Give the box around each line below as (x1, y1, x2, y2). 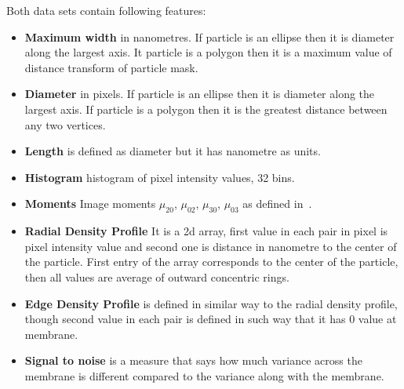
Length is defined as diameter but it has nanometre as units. (24, 143, 321, 159)
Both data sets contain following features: (6, 2, 206, 18)
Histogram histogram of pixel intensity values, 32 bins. (24, 169, 295, 185)
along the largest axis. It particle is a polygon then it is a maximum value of (24, 44, 392, 60)
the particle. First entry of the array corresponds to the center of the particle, (24, 253, 399, 270)
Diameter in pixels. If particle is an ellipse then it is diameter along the (24, 85, 375, 102)
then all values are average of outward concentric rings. (24, 268, 289, 285)
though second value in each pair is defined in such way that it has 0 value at (24, 311, 397, 327)
